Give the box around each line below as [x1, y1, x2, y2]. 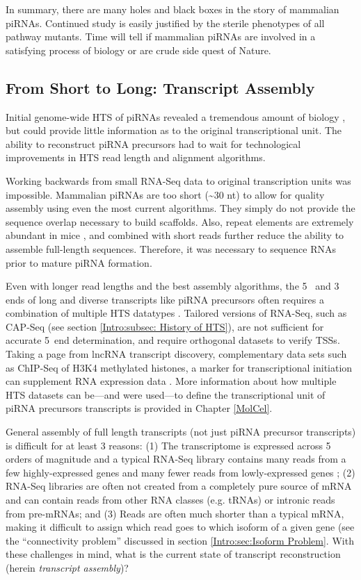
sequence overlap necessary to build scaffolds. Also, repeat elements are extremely [6, 214, 354, 229]
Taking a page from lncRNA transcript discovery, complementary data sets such [6, 347, 347, 361]
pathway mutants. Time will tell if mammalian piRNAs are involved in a [6, 29, 316, 44]
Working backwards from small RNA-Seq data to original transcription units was [6, 173, 351, 188]
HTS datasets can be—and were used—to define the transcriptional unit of [6, 387, 326, 401]
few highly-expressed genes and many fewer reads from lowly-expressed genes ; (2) [6, 465, 355, 479]
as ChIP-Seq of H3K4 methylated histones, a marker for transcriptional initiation [6, 360, 353, 374]
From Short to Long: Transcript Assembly [6, 76, 315, 98]
